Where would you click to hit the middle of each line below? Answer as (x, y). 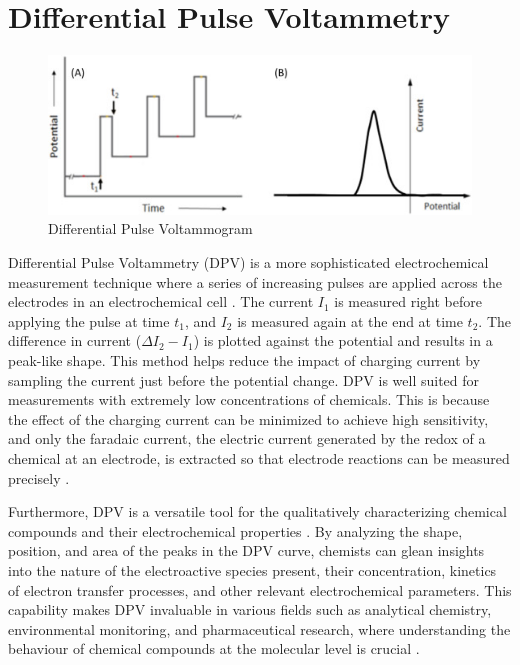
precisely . (39, 477)
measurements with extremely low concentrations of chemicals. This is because (249, 399)
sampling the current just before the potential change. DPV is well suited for (244, 379)
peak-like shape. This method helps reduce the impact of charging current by (244, 359)
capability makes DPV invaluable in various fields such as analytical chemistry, (250, 609)
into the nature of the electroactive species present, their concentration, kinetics (252, 569)
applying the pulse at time (89, 320)
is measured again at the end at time (350, 320)
